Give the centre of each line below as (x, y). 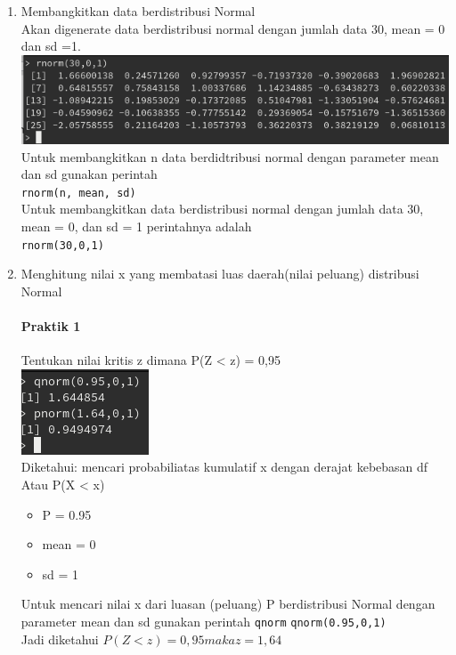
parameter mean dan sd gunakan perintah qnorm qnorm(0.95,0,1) (204, 622)
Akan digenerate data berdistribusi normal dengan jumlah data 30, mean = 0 (233, 28)
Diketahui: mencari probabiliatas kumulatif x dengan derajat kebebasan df (224, 467)
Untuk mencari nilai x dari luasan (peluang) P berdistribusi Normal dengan (228, 604)
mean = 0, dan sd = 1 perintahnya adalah (136, 226)
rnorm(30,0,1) (62, 245)
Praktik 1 (51, 326)
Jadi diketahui (60, 639)
